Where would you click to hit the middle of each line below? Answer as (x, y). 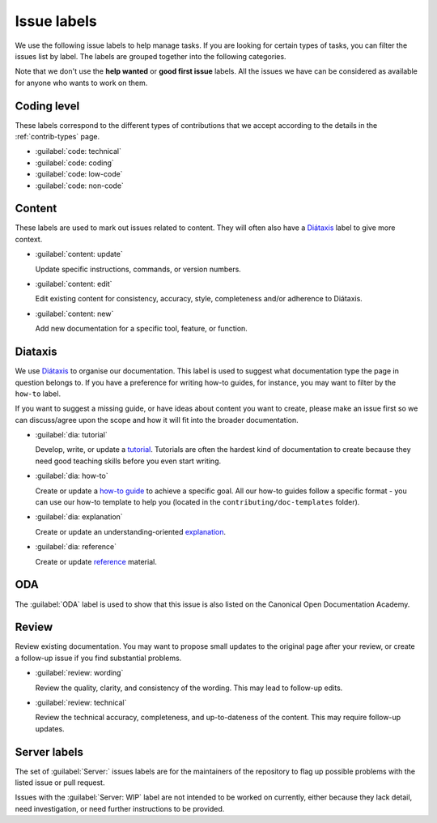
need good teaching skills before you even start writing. (128, 461)
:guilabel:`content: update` (79, 254)
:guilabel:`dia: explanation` (79, 517)
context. (29, 239)
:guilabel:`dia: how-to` (72, 476)
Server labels (49, 752)
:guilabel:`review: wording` (79, 673)
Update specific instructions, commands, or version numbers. (138, 269)
